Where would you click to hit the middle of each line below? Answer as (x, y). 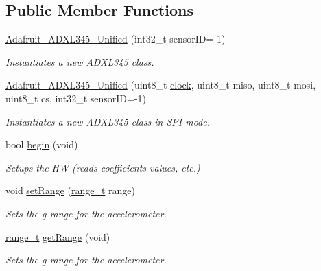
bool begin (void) (42, 144)
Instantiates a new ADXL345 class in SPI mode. (108, 121)
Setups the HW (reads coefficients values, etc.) (103, 167)
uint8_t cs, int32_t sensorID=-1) (76, 98)
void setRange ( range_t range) (70, 190)
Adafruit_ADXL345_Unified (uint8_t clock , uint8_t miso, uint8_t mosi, (161, 85)
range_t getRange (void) (58, 236)
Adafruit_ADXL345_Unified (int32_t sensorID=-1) (116, 39)
